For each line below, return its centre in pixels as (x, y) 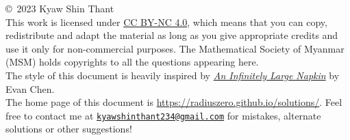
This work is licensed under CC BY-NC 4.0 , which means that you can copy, (166, 22)
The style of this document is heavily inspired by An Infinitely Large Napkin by (173, 75)
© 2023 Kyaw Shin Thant (60, 8)
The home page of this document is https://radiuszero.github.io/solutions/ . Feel (174, 102)
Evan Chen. (30, 88)
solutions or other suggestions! (69, 129)
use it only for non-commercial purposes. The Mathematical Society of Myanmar (175, 48)
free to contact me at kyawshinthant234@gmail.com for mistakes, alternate (163, 115)
